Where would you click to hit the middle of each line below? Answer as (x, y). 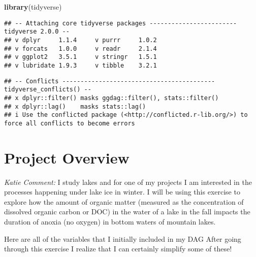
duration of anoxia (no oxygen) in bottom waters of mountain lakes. (110, 221)
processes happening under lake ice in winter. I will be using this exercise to (122, 192)
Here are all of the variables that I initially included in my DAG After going (123, 238)
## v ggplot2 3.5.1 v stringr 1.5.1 (81, 57)
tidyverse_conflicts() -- (48, 90)
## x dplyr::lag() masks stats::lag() (75, 106)
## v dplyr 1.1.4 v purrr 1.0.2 (81, 40)
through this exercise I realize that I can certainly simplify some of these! (118, 249)
